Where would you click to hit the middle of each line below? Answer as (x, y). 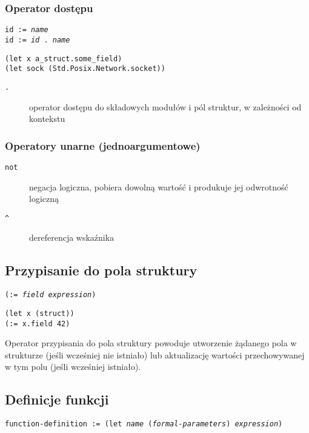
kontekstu (47, 119)
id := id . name (38, 40)
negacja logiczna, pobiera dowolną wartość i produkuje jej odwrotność (159, 186)
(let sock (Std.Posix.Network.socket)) (85, 69)
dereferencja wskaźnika (72, 237)
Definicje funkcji (57, 399)
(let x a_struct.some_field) (64, 59)
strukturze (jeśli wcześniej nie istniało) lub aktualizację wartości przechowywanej (155, 354)
